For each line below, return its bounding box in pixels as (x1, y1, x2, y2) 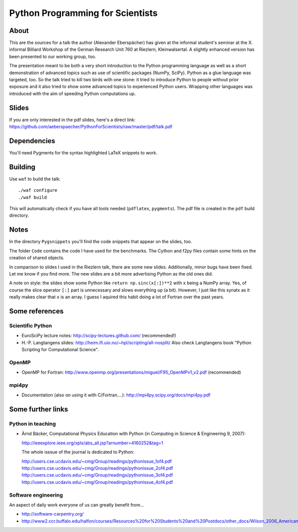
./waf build (18, 194, 47, 200)
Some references (9, 307, 64, 315)
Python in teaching (9, 420, 56, 427)
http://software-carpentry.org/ (21, 511, 84, 517)
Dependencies (9, 136, 56, 145)
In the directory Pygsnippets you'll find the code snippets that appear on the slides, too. (9, 239, 192, 245)
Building (9, 162, 36, 171)
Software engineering (9, 491, 63, 498)
